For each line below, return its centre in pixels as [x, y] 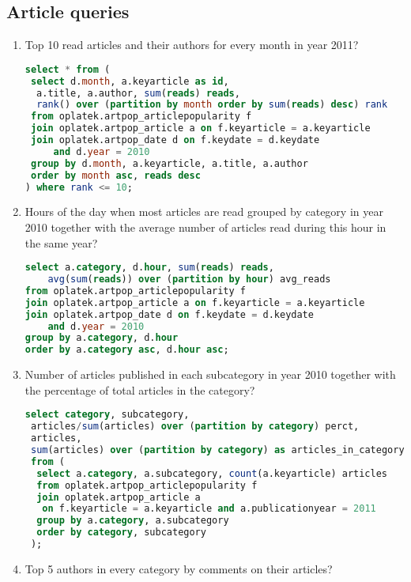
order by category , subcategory [121, 533]
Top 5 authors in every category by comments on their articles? [179, 568]
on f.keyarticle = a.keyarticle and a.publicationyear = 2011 [209, 509]
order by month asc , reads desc [115, 175]
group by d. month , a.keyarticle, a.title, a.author [169, 163]
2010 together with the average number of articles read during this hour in [205, 227]
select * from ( [68, 69]
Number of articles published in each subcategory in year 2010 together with [210, 374]
